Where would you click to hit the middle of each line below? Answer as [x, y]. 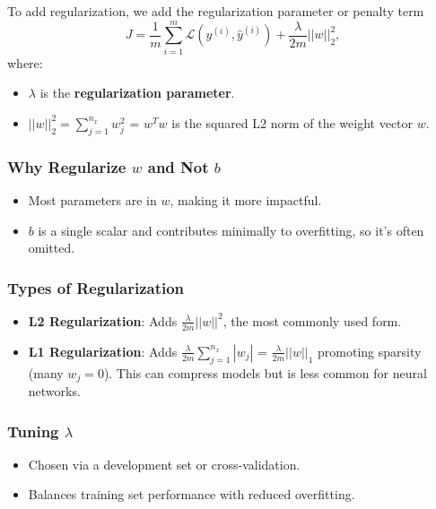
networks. [54, 391]
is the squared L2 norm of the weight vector [292, 122]
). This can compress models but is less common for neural [265, 372]
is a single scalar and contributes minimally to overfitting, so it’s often [231, 230]
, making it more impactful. [246, 199]
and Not [178, 166]
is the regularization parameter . [137, 93]
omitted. [52, 248]
